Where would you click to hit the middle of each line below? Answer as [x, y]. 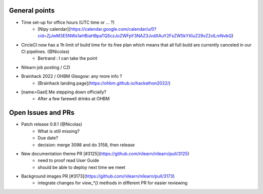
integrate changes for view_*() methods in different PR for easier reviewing [113, 183]
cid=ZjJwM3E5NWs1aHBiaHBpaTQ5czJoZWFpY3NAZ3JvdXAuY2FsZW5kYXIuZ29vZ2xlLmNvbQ [135, 36]
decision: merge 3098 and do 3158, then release [86, 145]
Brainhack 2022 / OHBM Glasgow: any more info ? [72, 76]
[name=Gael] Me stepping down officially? [64, 92]
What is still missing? [59, 131]
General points [32, 10]
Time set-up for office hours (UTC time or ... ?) [68, 22]
